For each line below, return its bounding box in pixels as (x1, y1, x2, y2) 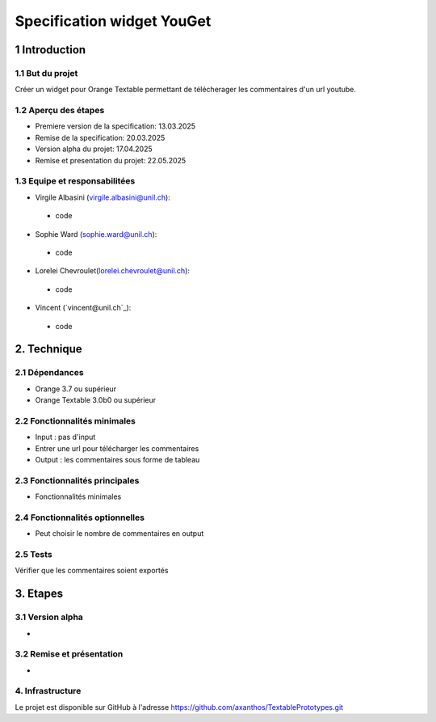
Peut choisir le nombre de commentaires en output (35, 529, 204, 538)
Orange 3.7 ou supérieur (35, 384, 117, 394)
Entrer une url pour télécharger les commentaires (35, 443, 199, 453)
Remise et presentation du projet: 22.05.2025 (35, 155, 187, 165)
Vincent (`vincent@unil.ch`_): (35, 303, 132, 313)
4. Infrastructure (15, 686, 82, 697)
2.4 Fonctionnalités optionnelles (15, 512, 145, 523)
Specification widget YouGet (15, 12, 212, 30)
